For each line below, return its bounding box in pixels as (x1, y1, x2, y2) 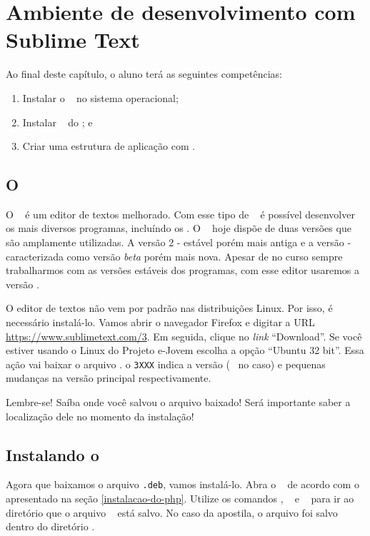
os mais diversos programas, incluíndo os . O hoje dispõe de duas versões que (6, 221, 351, 236)
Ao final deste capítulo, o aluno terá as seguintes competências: (6, 66, 282, 81)
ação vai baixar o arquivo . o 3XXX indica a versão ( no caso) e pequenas (6, 356, 326, 371)
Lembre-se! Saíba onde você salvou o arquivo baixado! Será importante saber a (6, 395, 351, 410)
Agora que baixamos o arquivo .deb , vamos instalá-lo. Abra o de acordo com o (6, 477, 359, 492)
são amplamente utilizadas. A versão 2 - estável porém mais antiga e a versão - (6, 235, 351, 250)
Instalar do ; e (22, 114, 93, 129)
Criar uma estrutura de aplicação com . (22, 138, 196, 153)
